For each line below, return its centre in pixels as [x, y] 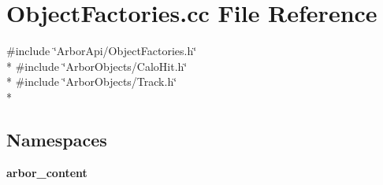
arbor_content [47, 172]
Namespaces [57, 139]
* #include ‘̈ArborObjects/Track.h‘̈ [92, 81]
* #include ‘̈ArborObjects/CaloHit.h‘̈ [97, 66]
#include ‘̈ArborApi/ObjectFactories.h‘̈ [102, 51]
